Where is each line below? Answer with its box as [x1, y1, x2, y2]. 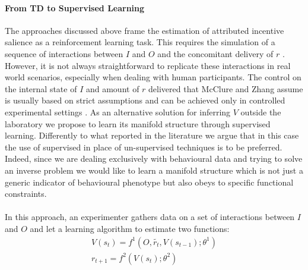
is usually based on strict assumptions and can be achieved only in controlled [5, 94, 285, 106]
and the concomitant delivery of [157, 47, 274, 59]
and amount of [85, 82, 139, 95]
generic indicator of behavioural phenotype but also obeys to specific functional [5, 175, 294, 188]
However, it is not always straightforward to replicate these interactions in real [5, 59, 291, 71]
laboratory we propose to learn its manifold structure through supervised [5, 117, 271, 130]
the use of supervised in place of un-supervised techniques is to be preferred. [5, 140, 282, 153]
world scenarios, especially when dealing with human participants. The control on [5, 71, 301, 83]
